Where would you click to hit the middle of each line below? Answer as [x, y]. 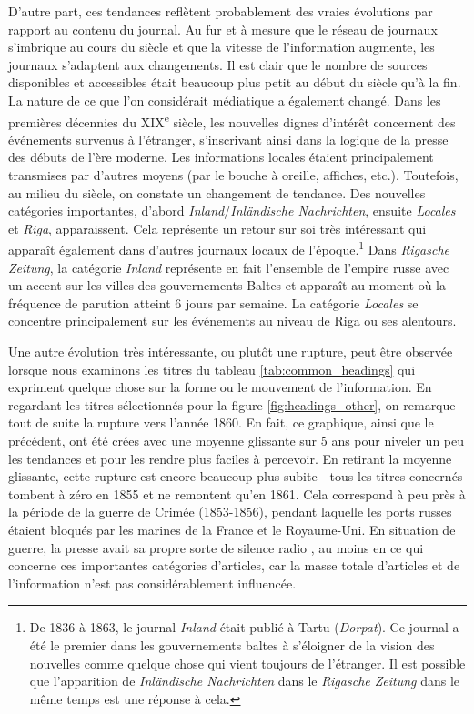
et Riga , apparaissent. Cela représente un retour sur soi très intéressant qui [217, 228]
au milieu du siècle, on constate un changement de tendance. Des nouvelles [217, 192]
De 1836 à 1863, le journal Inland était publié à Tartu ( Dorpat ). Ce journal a [244, 627]
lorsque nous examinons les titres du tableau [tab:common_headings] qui [212, 369]
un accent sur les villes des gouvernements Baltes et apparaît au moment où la [227, 285]
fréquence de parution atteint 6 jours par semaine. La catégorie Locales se [213, 302]
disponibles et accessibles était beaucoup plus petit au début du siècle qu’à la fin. [235, 82]
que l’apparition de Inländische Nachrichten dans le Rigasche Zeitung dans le [245, 681]
